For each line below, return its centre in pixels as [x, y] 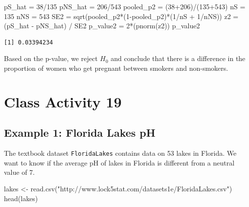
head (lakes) [21, 198]
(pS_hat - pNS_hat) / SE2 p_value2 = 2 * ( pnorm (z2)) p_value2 [102, 26]
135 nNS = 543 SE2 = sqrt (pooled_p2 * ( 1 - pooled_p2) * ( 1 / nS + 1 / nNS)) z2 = [121, 16]
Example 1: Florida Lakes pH [80, 133]
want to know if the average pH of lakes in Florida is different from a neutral [119, 162]
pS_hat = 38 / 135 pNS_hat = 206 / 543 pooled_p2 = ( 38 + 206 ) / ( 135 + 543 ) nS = [125, 6]
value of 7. [19, 172]
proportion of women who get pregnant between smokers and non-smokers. [116, 68]
